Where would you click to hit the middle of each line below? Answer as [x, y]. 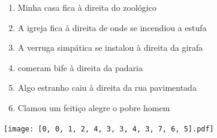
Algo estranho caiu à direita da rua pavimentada [107, 88]
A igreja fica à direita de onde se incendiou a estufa [112, 27]
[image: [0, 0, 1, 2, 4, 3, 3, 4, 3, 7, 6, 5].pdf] [109, 129]
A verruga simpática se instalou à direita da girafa [110, 47]
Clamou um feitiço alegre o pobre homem [94, 107]
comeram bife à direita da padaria [80, 67]
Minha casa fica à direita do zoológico [87, 7]
